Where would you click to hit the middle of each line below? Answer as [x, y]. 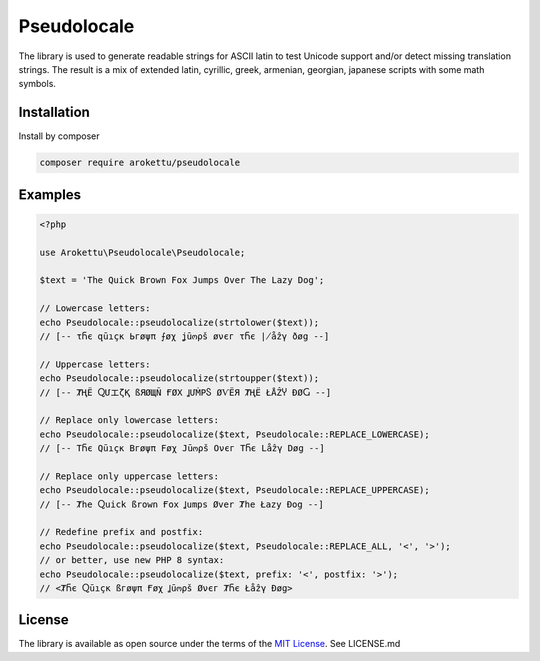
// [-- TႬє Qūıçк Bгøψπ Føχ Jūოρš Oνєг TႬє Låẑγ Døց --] [182, 448]
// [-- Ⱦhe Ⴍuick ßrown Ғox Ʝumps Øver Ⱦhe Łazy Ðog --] [181, 504]
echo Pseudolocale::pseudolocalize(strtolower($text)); [179, 322]
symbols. [37, 84]
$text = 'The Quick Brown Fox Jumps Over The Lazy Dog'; [182, 280]
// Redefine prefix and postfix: [121, 532]
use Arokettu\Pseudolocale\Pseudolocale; [142, 252]
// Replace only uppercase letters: [129, 476]
